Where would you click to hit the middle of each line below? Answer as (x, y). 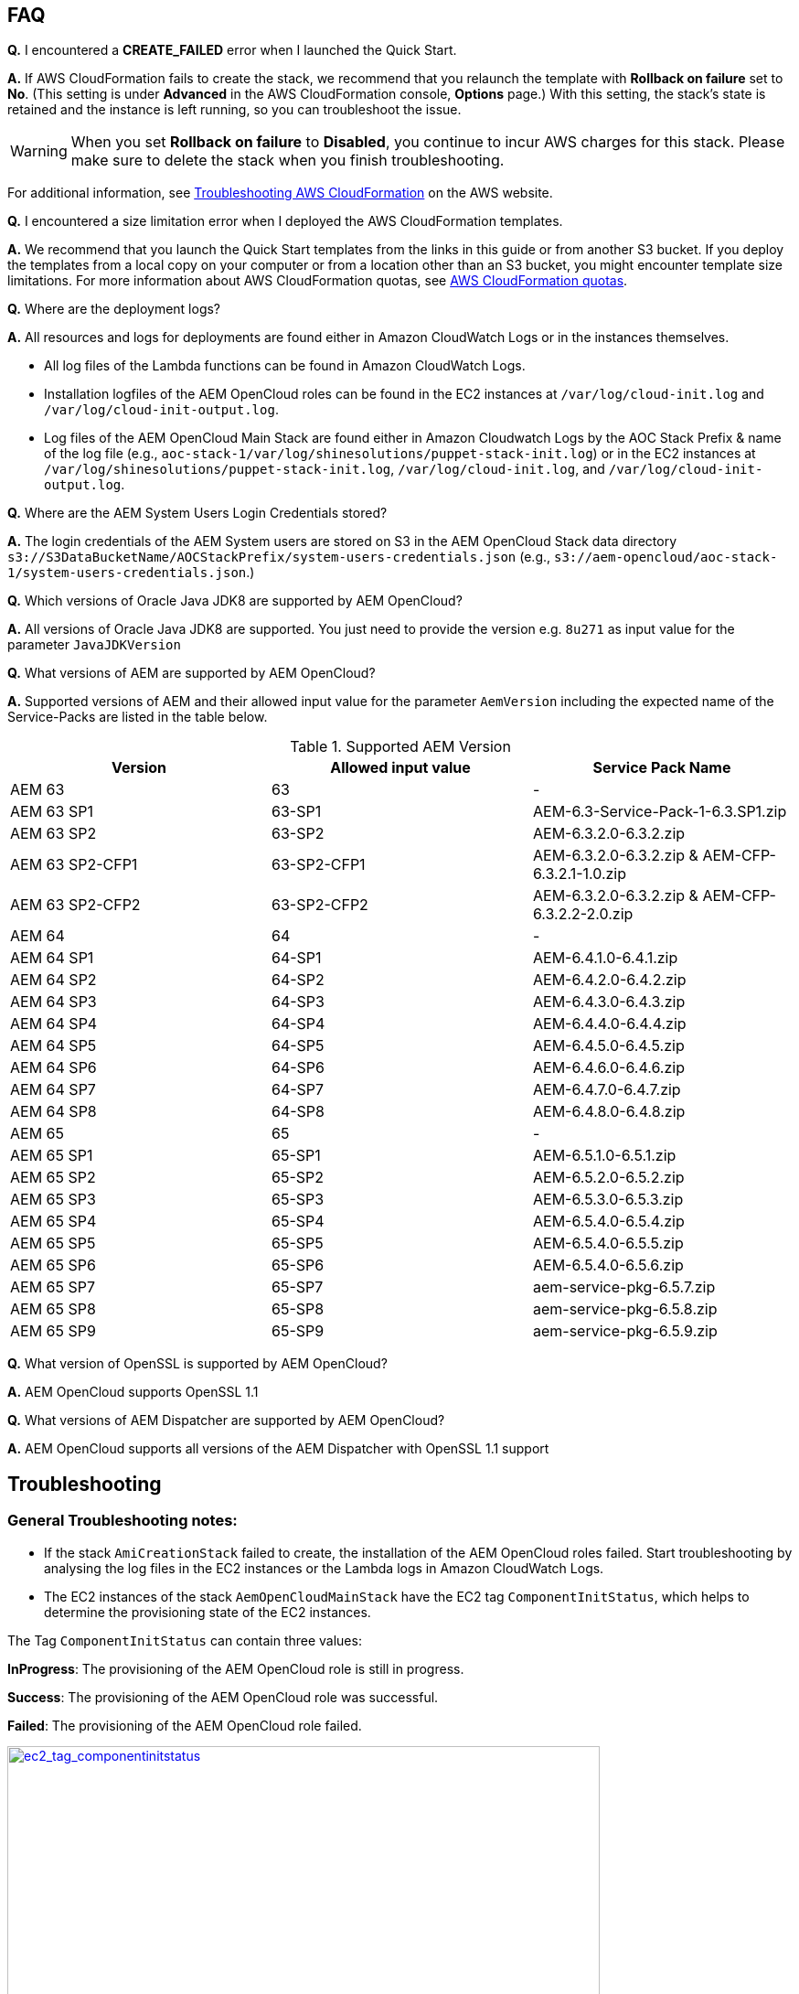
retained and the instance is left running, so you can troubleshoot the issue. (234, 110)
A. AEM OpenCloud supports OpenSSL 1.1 (133, 1392)
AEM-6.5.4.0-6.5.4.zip (608, 1222)
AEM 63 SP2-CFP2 (75, 905)
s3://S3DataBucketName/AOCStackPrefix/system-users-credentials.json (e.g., (279, 557)
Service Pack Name (662, 768)
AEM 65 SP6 (53, 1265)
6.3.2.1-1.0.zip (580, 874)
